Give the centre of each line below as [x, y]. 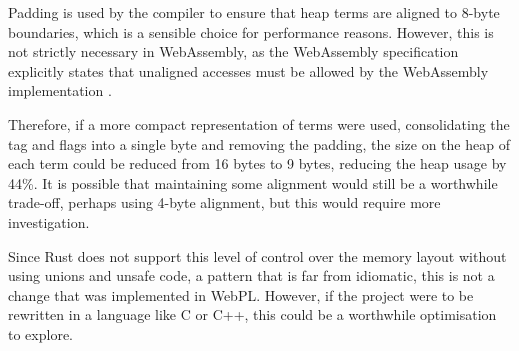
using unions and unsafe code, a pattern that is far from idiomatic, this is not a [251, 275]
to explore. [40, 333]
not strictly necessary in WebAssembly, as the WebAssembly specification [233, 51]
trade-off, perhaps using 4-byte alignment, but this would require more [224, 202]
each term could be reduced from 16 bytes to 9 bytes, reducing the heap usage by [257, 163]
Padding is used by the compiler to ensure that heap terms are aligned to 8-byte [254, 12]
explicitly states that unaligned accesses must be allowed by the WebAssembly [248, 70]
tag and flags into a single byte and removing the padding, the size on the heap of [259, 143]
